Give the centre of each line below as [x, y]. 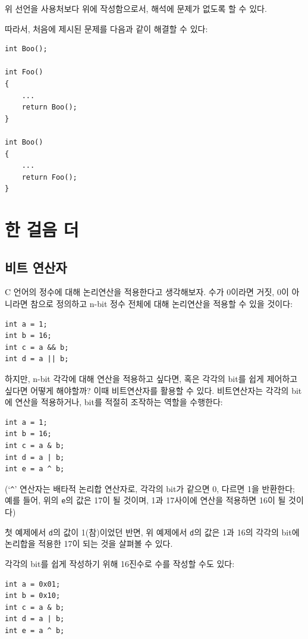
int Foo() [24, 72]
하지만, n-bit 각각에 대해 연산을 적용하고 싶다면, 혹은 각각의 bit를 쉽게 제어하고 [151, 379]
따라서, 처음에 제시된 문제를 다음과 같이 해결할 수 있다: [106, 28]
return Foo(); [49, 177]
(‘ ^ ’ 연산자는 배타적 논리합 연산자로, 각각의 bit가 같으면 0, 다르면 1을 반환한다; [150, 488]
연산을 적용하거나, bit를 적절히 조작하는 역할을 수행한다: [119, 402]
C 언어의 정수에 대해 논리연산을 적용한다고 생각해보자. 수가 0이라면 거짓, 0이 [147, 292]
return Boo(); [49, 107]
